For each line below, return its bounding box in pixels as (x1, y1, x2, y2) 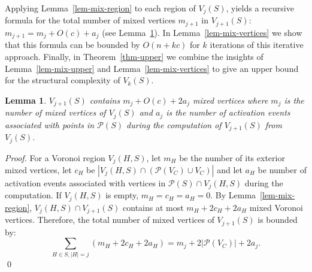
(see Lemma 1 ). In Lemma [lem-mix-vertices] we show (102, 26, 302, 38)
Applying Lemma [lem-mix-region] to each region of (5, 2, 196, 14)
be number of (258, 164, 307, 176)
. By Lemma (210, 189, 256, 201)
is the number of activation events (166, 106, 290, 119)
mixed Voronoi (249, 201, 303, 213)
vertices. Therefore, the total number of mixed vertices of (5, 213, 214, 226)
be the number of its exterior (179, 151, 285, 164)
